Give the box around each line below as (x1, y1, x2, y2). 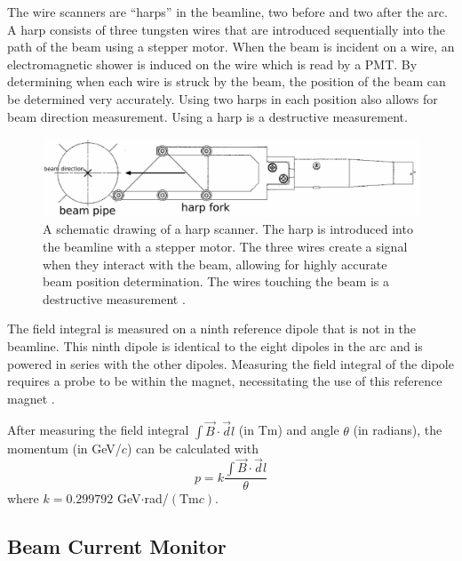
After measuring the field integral (7, 421, 189, 439)
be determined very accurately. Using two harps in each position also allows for (7, 89, 438, 108)
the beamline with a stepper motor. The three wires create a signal (43, 236, 408, 255)
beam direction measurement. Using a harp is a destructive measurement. (7, 107, 408, 125)
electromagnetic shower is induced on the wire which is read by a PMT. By (7, 54, 418, 73)
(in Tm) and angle (238, 421, 339, 439)
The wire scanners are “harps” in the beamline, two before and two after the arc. (7, 3, 448, 20)
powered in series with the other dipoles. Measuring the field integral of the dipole (7, 354, 454, 373)
